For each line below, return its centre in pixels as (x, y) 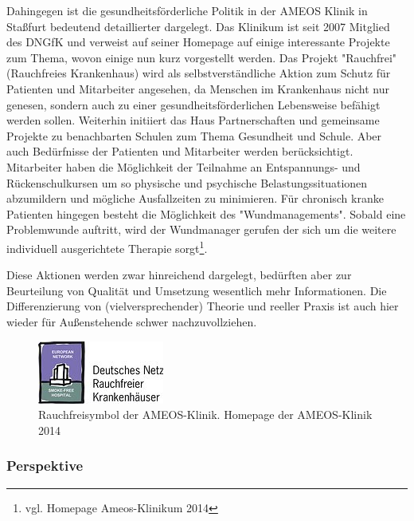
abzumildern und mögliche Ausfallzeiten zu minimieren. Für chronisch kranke (195, 198)
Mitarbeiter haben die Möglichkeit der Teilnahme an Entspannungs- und (184, 166)
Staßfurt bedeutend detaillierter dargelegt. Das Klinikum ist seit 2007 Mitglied (198, 26)
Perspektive (45, 466)
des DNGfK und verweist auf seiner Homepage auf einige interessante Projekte (198, 42)
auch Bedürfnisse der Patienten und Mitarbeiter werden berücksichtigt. (180, 151)
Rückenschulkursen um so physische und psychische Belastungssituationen (187, 182)
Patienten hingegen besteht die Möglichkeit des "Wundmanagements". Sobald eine (206, 213)
